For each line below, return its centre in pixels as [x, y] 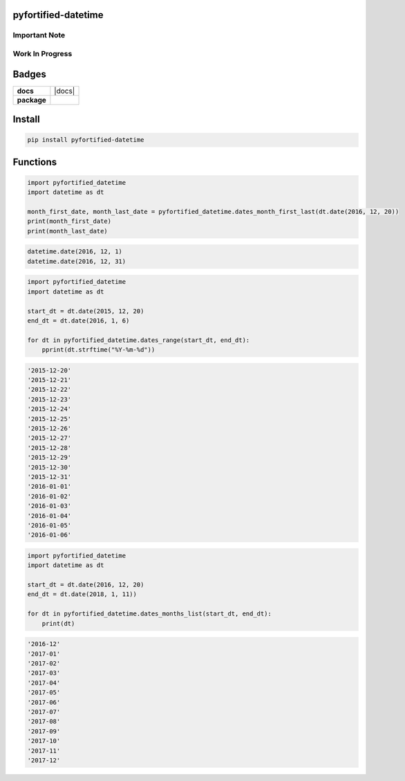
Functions [35, 162]
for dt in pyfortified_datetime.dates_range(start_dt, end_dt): [139, 340]
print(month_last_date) [68, 231]
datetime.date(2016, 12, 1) [75, 252]
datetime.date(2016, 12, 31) [77, 261]
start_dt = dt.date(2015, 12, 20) [86, 311]
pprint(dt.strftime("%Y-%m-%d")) [98, 350]
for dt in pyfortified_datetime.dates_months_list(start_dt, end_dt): [150, 614]
